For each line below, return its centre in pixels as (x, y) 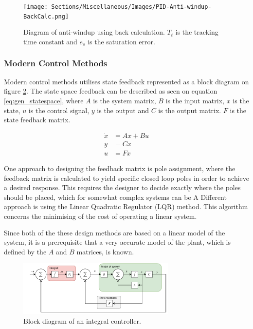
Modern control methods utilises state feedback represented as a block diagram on (126, 81)
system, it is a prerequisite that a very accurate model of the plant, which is (117, 242)
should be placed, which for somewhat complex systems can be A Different (115, 197)
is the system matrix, (125, 100)
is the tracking (197, 32)
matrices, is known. (105, 251)
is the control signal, (59, 110)
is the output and (123, 110)
